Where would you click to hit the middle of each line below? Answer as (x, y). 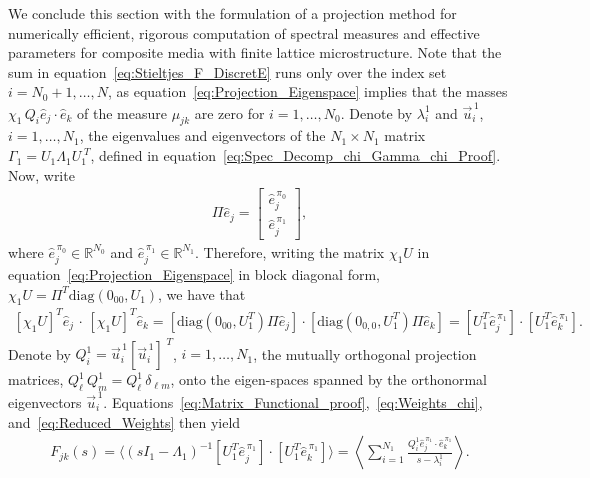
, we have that (202, 293)
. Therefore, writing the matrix (290, 251)
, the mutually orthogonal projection (365, 353)
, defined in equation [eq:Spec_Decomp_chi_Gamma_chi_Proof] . (295, 155)
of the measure (122, 112)
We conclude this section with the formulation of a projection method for (232, 13)
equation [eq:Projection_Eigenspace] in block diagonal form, (194, 274)
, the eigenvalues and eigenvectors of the (202, 135)
